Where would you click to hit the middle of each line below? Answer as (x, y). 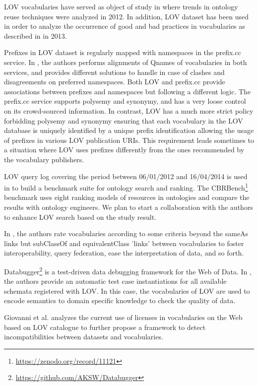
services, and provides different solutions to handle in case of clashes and (114, 72)
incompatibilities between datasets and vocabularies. (84, 337)
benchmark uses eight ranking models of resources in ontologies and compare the (127, 197)
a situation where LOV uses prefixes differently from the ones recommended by (124, 150)
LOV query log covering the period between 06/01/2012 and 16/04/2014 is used (126, 176)
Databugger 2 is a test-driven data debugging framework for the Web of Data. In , (128, 270)
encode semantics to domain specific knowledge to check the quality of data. (120, 300)
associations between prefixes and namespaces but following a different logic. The (128, 91)
